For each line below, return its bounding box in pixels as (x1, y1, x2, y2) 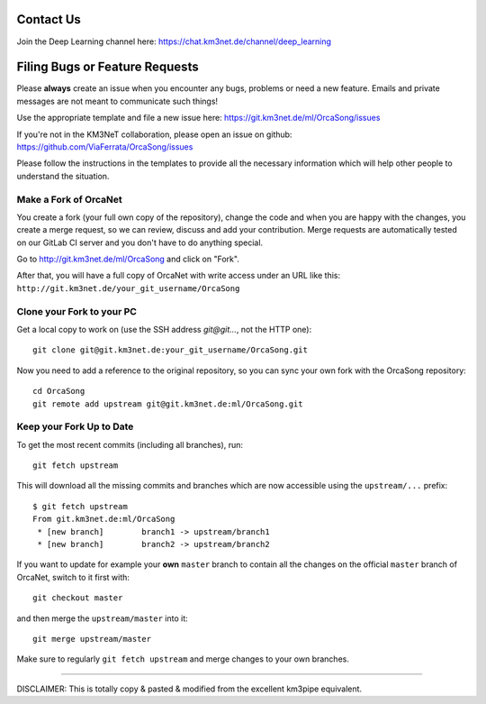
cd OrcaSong (32, 386, 85, 397)
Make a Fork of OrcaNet (16, 193, 123, 206)
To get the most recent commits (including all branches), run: (16, 439, 243, 450)
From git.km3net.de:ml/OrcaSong (32, 514, 175, 525)
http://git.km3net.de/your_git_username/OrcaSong (16, 283, 240, 293)
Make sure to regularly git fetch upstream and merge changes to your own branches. (16, 654, 350, 664)
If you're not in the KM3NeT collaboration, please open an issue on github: (16, 129, 292, 140)
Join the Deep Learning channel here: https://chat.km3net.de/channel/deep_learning (16, 36, 332, 47)
